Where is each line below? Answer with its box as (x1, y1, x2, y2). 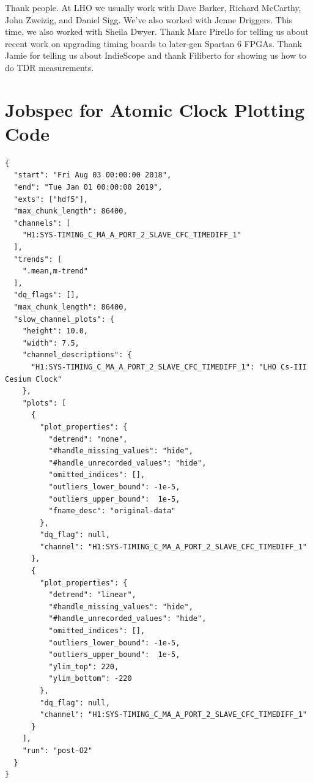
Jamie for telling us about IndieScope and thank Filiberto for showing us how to (5, 49, 307, 62)
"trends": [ (13, 254, 62, 264)
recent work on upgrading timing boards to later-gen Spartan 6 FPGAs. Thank (5, 37, 302, 50)
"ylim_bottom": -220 (48, 674, 132, 683)
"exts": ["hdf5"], (13, 195, 89, 204)
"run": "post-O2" (22, 746, 93, 755)
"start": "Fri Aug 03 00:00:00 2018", (13, 171, 172, 180)
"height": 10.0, (22, 327, 89, 336)
